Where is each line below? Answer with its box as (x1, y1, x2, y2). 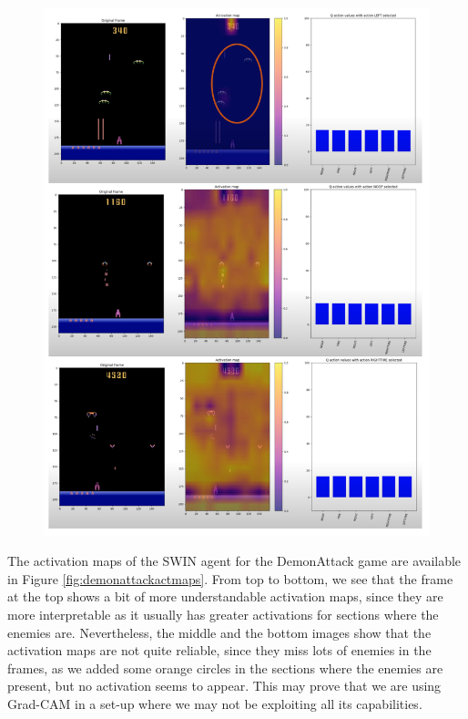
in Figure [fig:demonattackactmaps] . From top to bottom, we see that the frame (7, 569, 453, 588)
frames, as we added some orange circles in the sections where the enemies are (7, 658, 443, 677)
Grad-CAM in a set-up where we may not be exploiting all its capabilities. (7, 694, 422, 714)
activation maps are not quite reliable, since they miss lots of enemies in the (7, 641, 432, 660)
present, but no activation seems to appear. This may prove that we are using (7, 676, 442, 695)
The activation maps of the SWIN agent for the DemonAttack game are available (7, 551, 462, 570)
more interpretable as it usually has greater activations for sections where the (7, 605, 439, 624)
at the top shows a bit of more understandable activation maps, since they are (7, 587, 443, 606)
